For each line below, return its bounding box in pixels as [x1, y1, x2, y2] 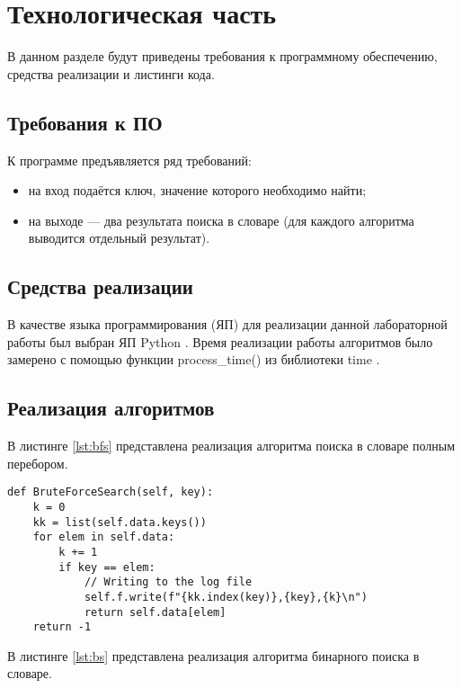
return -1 [32, 621, 92, 634]
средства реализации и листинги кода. [7, 64, 215, 83]
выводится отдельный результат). [28, 228, 210, 247]
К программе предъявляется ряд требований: [7, 150, 252, 169]
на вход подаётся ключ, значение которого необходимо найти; [28, 181, 367, 200]
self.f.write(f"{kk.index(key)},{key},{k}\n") [84, 590, 368, 603]
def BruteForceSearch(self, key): [7, 486, 214, 499]
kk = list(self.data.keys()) [32, 515, 207, 529]
